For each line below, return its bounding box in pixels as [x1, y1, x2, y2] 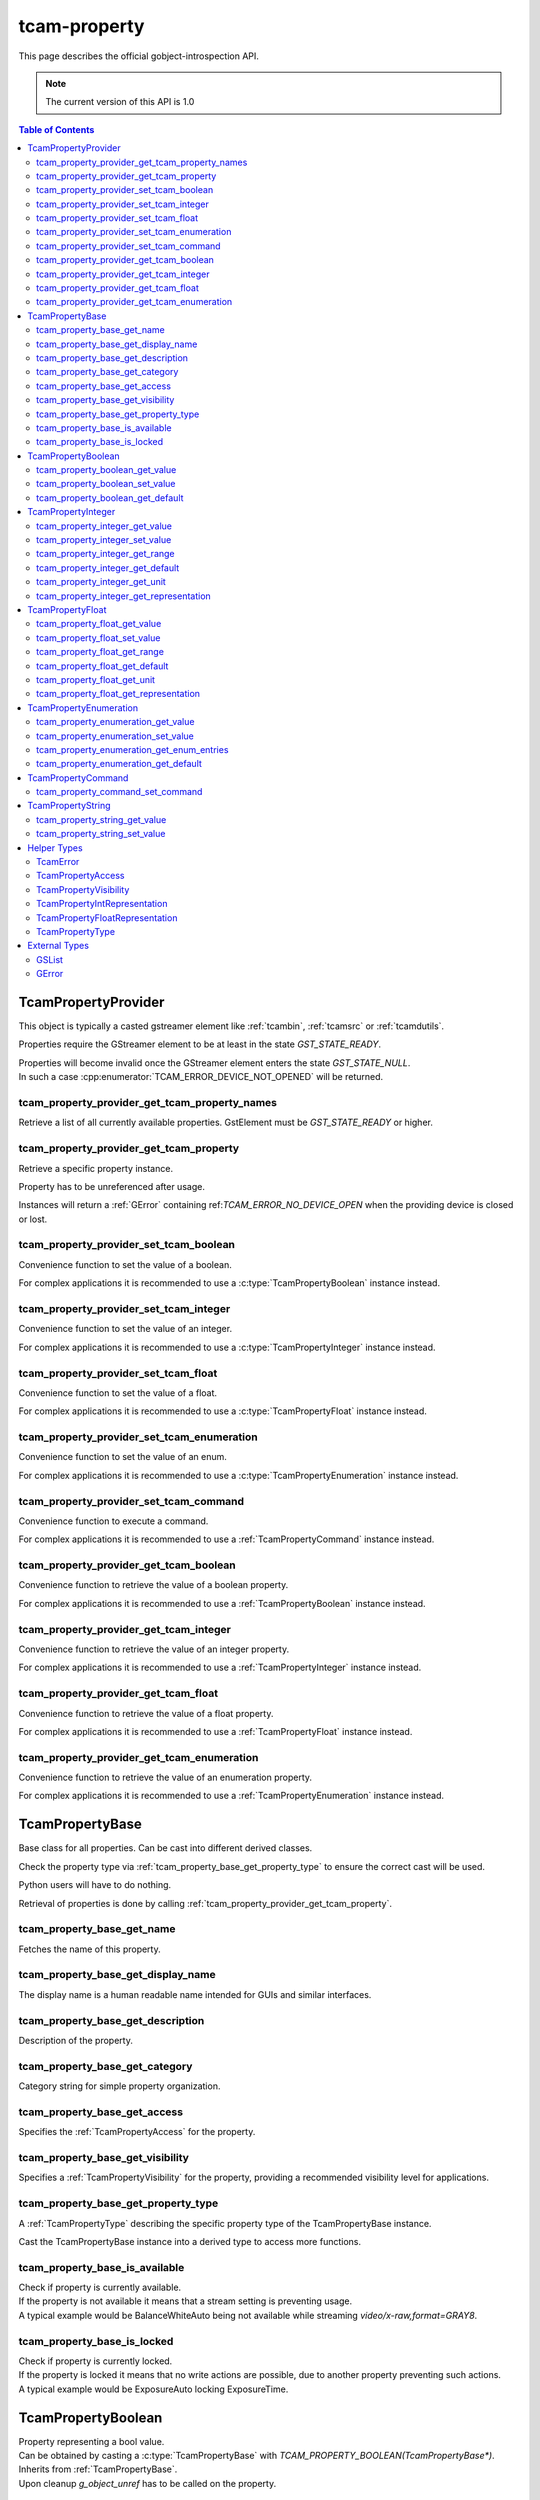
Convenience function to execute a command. [18, 1515, 209, 1527]
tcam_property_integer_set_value [36, 534, 172, 546]
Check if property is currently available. [18, 2281, 182, 2294]
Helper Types [27, 841, 84, 854]
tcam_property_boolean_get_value [36, 464, 177, 476]
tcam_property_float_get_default [36, 660, 169, 672]
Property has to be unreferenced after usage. [18, 1180, 205, 1192]
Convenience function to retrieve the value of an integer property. [18, 1643, 290, 1655]
